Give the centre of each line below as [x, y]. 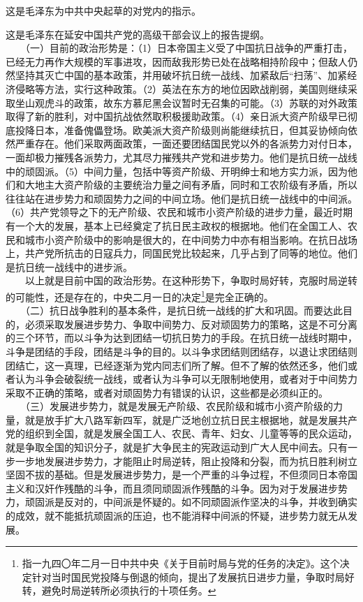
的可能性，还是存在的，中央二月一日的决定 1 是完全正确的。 [140, 295]
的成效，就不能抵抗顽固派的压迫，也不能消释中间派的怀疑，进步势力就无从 [177, 516]
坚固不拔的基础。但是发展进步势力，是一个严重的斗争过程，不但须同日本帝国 [181, 475]
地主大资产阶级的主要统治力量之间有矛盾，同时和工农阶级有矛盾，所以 [196, 185]
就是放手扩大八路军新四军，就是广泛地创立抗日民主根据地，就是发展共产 [191, 419]
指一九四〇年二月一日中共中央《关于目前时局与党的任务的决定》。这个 [181, 563]
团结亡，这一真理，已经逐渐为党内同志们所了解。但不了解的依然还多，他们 [177, 365]
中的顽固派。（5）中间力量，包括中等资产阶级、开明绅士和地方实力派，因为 [177, 171]
